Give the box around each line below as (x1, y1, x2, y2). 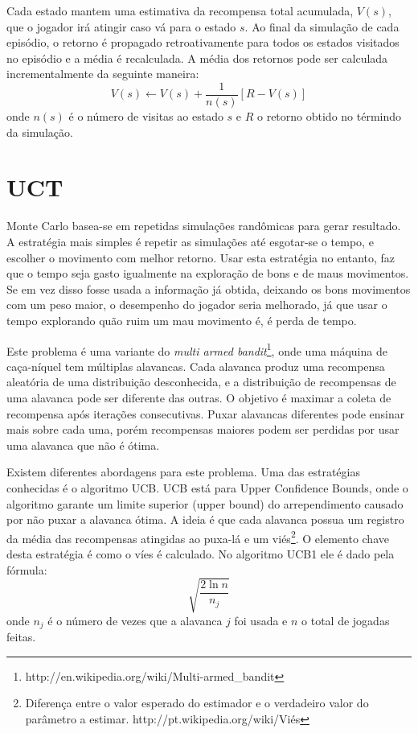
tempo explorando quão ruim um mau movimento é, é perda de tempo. (6, 311, 357, 328)
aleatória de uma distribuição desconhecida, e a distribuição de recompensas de (6, 373, 396, 390)
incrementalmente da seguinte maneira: (6, 65, 199, 82)
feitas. (6, 628, 36, 645)
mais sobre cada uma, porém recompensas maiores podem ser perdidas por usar (6, 421, 400, 438)
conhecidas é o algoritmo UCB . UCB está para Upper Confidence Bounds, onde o (6, 479, 408, 496)
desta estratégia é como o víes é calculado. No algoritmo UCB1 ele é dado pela (6, 545, 395, 562)
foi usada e (234, 612, 288, 628)
